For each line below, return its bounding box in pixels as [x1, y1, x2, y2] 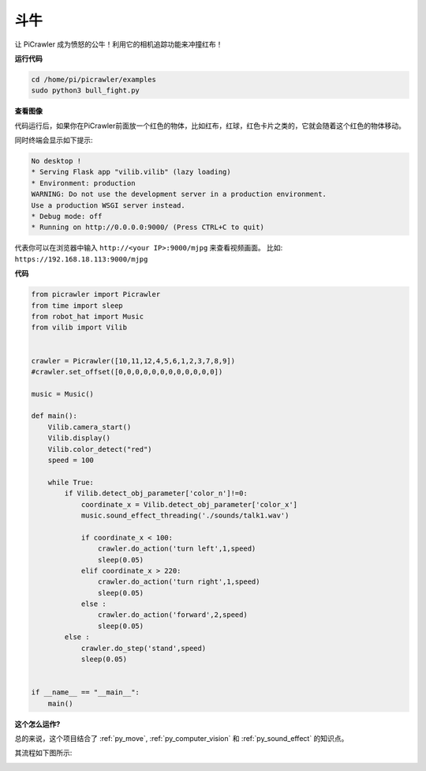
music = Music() [31, 389, 95, 398]
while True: [47, 478, 95, 487]
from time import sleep [31, 301, 124, 310]
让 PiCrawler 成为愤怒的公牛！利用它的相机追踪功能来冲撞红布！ [14, 39, 223, 49]
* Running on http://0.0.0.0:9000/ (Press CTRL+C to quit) [31, 223, 264, 232]
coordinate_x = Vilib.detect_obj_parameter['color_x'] [80, 500, 298, 509]
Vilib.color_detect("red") [47, 445, 153, 453]
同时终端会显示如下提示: [14, 135, 94, 145]
